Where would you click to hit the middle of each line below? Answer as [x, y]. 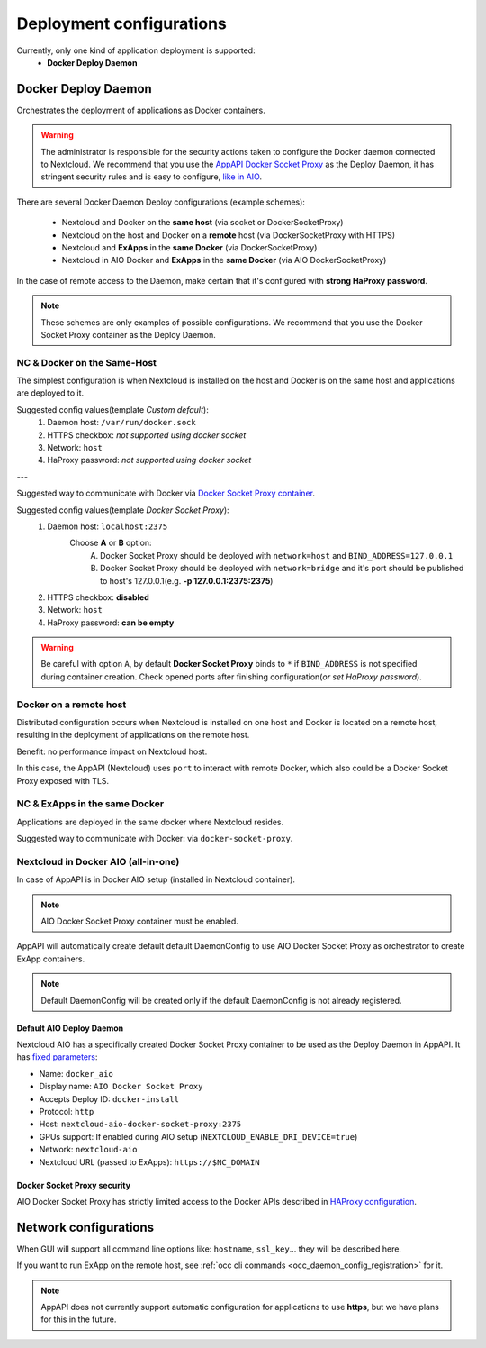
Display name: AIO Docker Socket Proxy [121, 1087]
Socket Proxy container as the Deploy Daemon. [128, 334]
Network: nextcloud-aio [88, 1150]
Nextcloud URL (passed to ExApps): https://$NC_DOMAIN [149, 1161]
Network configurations [85, 1227]
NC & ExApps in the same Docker [90, 804]
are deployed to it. [50, 393]
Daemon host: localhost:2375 [108, 526]
